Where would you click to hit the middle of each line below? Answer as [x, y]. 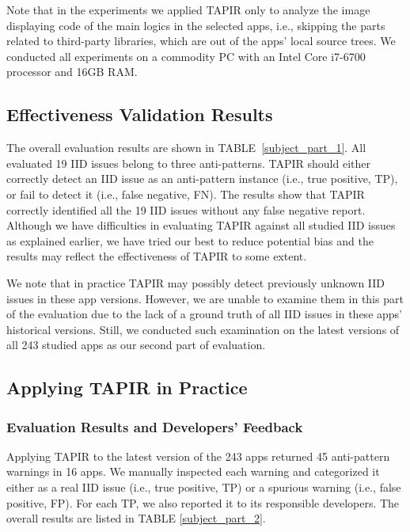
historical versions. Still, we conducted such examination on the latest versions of [203, 329]
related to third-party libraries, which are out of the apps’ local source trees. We [201, 41]
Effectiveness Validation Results [140, 114]
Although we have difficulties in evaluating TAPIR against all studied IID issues [201, 225]
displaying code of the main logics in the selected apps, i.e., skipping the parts [196, 25]
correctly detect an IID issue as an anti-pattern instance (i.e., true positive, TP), [202, 179]
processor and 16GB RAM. [72, 72]
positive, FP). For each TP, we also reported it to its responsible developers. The [203, 502]
